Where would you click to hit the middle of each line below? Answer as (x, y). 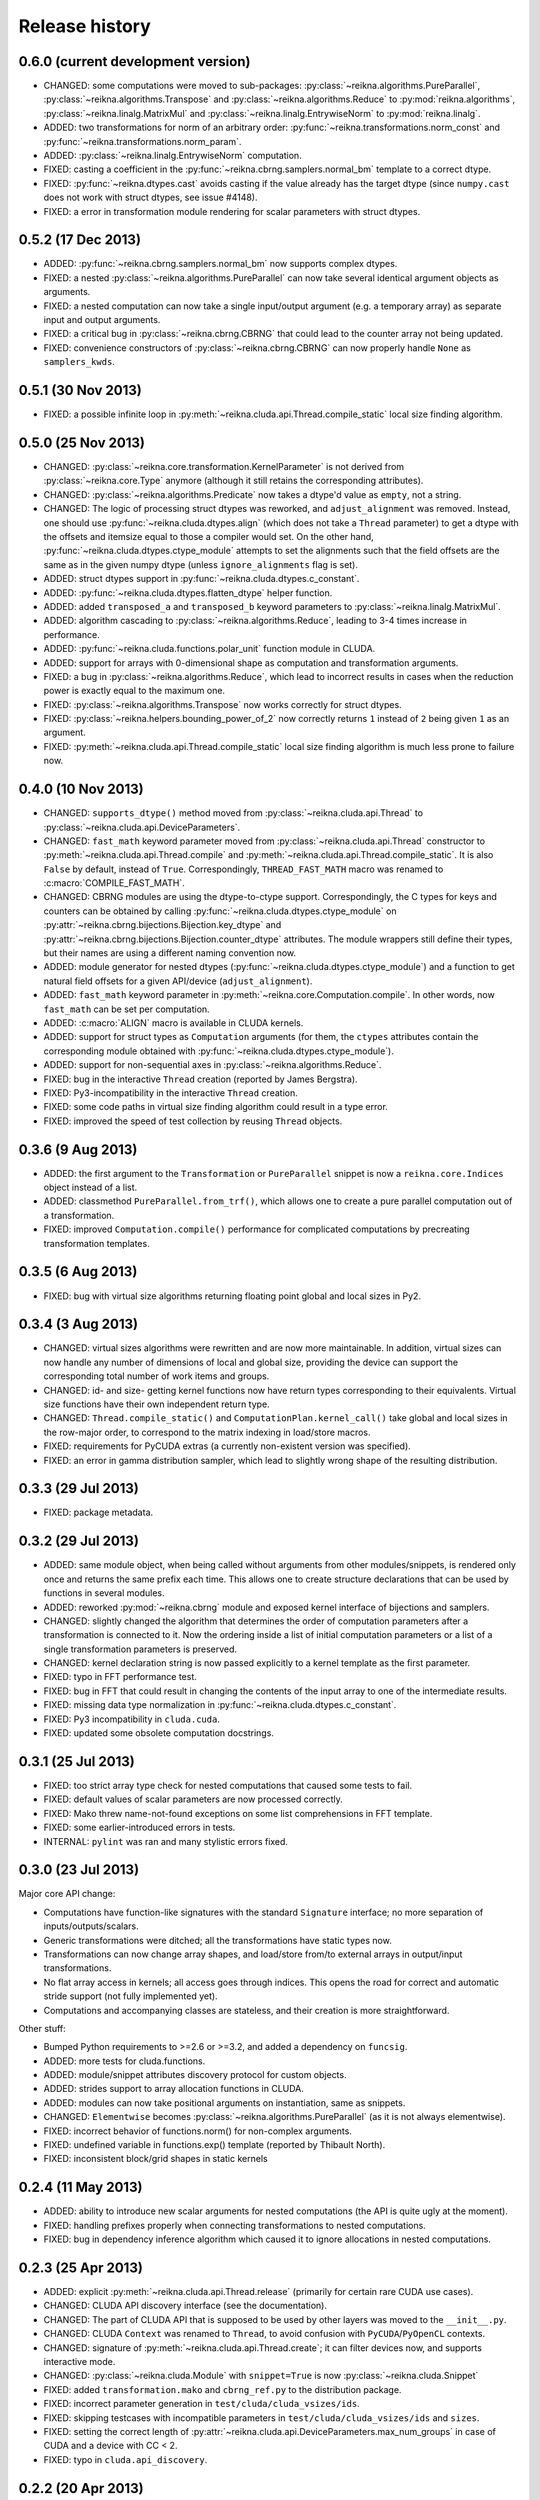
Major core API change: (67, 1894)
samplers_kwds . (79, 362)
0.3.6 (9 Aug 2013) (78, 1149)
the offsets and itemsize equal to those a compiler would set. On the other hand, (208, 536)
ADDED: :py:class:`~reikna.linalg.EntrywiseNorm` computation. (172, 156)
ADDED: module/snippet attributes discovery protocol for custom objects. (195, 2075)
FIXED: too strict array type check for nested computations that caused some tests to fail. (228, 1785)
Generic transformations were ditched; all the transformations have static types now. (217, 1940)
